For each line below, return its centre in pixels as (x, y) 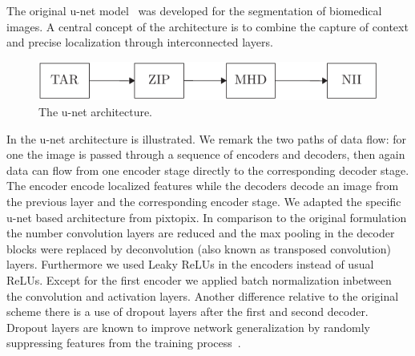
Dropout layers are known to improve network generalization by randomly (189, 327)
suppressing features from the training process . (124, 343)
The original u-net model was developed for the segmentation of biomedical (194, 10)
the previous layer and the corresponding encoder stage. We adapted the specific (204, 201)
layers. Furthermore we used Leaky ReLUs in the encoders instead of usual (190, 264)
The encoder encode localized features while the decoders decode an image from (203, 186)
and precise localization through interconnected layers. (140, 42)
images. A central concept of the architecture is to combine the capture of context (207, 26)
